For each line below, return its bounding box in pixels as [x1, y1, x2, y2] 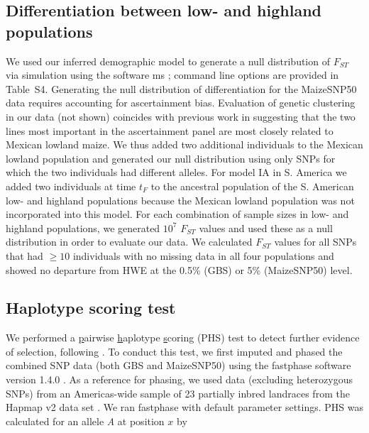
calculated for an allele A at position [6, 413, 165, 428]
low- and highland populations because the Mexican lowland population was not [6, 192, 355, 207]
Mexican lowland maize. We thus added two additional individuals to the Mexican [6, 137, 363, 152]
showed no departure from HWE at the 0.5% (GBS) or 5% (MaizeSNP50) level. [6, 262, 353, 277]
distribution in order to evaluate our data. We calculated [6, 234, 253, 249]
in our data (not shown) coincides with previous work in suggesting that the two [6, 109, 356, 124]
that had [6, 248, 43, 263]
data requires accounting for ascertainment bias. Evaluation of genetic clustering [6, 95, 356, 110]
